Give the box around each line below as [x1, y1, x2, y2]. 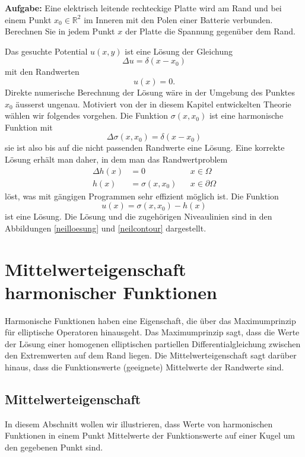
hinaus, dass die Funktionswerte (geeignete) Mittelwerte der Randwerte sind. [5, 361, 284, 373]
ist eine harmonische [209, 109, 284, 122]
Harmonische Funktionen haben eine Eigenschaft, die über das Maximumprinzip [5, 314, 296, 326]
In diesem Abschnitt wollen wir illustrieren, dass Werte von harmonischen [5, 417, 273, 430]
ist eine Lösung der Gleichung [125, 45, 233, 57]
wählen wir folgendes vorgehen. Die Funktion [5, 109, 169, 122]
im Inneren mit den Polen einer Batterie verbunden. [84, 13, 273, 26]
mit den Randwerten [5, 65, 80, 78]
